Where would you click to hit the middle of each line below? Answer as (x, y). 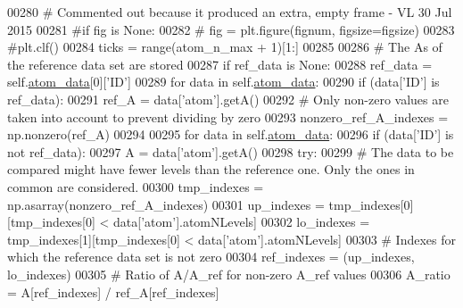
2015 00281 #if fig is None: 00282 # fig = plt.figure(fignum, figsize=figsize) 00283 (231, 29)
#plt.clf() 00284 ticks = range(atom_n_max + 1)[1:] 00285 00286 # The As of (225, 47)
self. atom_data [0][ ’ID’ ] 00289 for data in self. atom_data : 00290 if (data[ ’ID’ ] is (223, 82)
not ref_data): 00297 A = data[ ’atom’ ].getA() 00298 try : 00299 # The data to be (231, 151)
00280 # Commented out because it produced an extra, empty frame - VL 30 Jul (230, 12)
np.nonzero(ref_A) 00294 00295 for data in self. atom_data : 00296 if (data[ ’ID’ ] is (231, 134)
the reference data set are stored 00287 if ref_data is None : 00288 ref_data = (220, 64)
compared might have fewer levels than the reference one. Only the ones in (211, 169)
